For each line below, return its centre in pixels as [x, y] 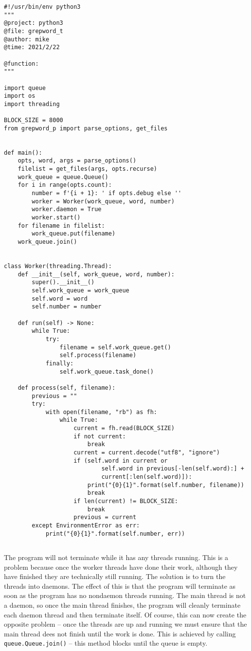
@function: [21, 63]
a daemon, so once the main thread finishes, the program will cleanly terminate [122, 605]
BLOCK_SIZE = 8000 [34, 120]
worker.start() [56, 218]
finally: [60, 363]
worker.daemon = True [67, 209]
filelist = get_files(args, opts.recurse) [87, 169]
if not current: [100, 436]
